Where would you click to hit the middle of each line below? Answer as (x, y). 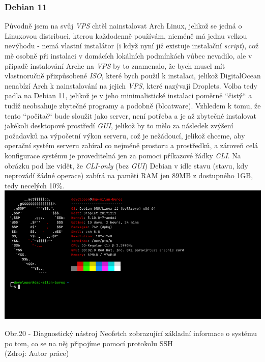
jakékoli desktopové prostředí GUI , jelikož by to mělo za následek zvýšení (119, 126)
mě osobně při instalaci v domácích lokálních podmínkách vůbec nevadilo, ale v (128, 55)
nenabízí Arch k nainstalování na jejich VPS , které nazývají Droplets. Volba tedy (131, 85)
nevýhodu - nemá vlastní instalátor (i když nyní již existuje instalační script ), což (132, 46)
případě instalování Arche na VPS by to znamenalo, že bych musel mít (115, 65)
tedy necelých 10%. (35, 185)
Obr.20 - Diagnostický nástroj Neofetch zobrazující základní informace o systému (131, 333)
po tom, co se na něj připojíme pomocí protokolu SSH (89, 343)
